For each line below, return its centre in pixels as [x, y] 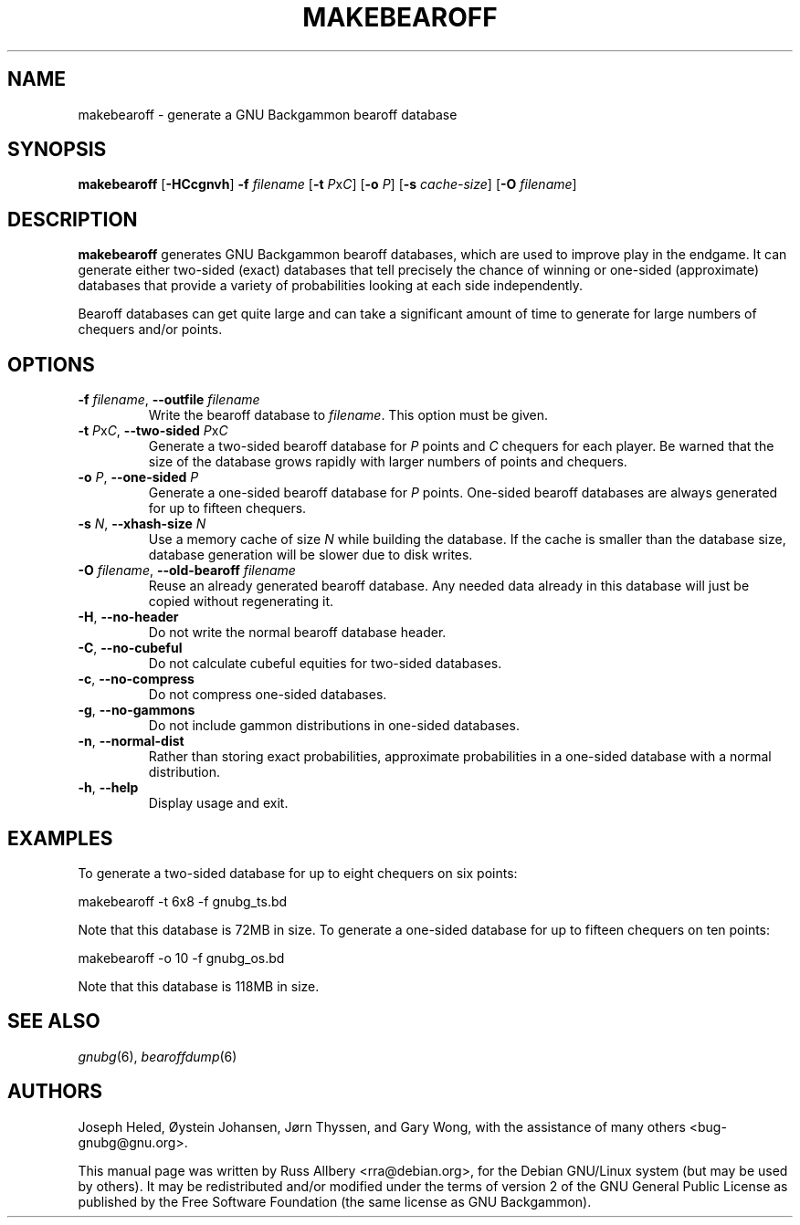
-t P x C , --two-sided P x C [153, 431]
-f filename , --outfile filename [169, 400]
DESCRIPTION [73, 219]
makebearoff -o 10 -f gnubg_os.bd [181, 958]
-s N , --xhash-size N [142, 524]
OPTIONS [51, 364]
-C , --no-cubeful [130, 648]
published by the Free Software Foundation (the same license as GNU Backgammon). [335, 1201]
